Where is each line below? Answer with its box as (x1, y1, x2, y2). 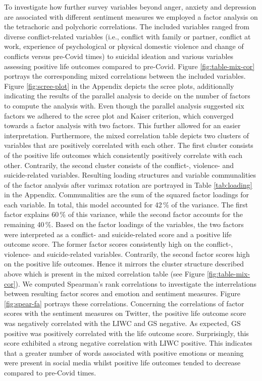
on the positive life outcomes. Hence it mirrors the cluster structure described (4, 258, 244, 269)
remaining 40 (4, 219, 44, 230)
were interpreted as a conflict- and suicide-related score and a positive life (4, 229, 232, 239)
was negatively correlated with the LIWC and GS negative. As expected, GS (4, 318, 241, 328)
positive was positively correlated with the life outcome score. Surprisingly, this (4, 328, 249, 338)
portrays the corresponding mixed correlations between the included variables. (4, 71, 246, 81)
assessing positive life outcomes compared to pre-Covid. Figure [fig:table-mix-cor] (4, 61, 255, 71)
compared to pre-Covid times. (4, 367, 96, 377)
